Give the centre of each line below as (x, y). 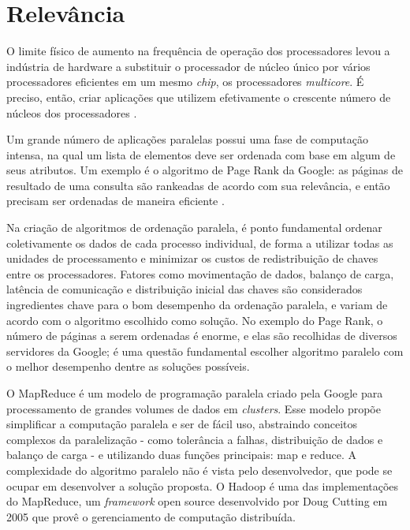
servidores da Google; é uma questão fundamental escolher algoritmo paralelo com (205, 351)
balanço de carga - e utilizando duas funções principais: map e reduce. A (182, 455)
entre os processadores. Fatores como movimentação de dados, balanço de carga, (200, 273)
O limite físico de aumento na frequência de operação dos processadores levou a (198, 51)
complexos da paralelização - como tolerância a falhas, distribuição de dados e (195, 439)
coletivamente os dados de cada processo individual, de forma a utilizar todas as (200, 243)
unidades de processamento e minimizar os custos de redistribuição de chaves (192, 258)
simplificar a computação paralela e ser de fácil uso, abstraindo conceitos (182, 424)
